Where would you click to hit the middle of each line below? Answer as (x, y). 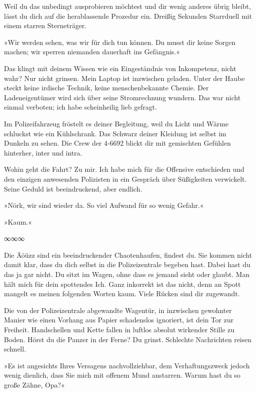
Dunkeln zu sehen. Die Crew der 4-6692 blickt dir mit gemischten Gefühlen (118, 143)
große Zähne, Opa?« (35, 385)
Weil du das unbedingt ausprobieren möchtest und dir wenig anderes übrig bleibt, (128, 6)
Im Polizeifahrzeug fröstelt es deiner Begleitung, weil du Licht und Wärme (116, 123)
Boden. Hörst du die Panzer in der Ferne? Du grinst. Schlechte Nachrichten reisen (128, 339)
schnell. (15, 349)
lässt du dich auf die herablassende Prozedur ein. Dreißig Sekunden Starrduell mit (128, 16)
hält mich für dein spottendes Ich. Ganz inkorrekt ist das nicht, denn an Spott (123, 284)
